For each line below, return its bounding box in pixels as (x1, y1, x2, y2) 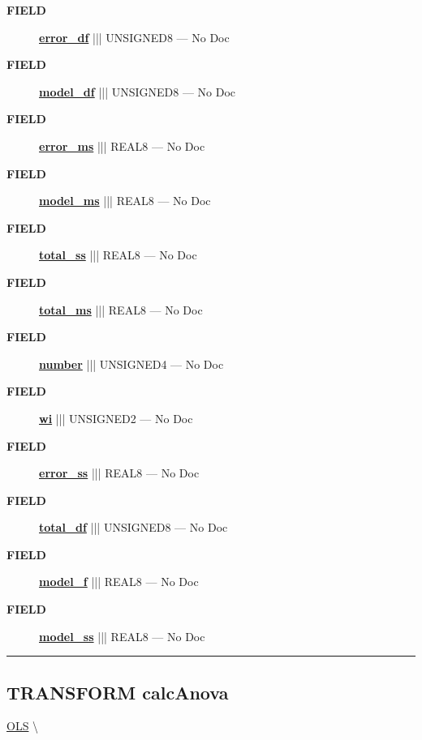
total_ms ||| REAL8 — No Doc (39, 301, 203, 318)
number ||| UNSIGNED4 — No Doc (39, 355, 224, 372)
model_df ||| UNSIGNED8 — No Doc (39, 83, 236, 100)
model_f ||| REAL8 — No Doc (39, 573, 199, 590)
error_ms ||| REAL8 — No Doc (39, 137, 205, 154)
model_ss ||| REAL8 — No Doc (39, 627, 205, 644)
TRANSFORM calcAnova (6, 679, 229, 704)
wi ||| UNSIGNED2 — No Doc (39, 409, 193, 426)
